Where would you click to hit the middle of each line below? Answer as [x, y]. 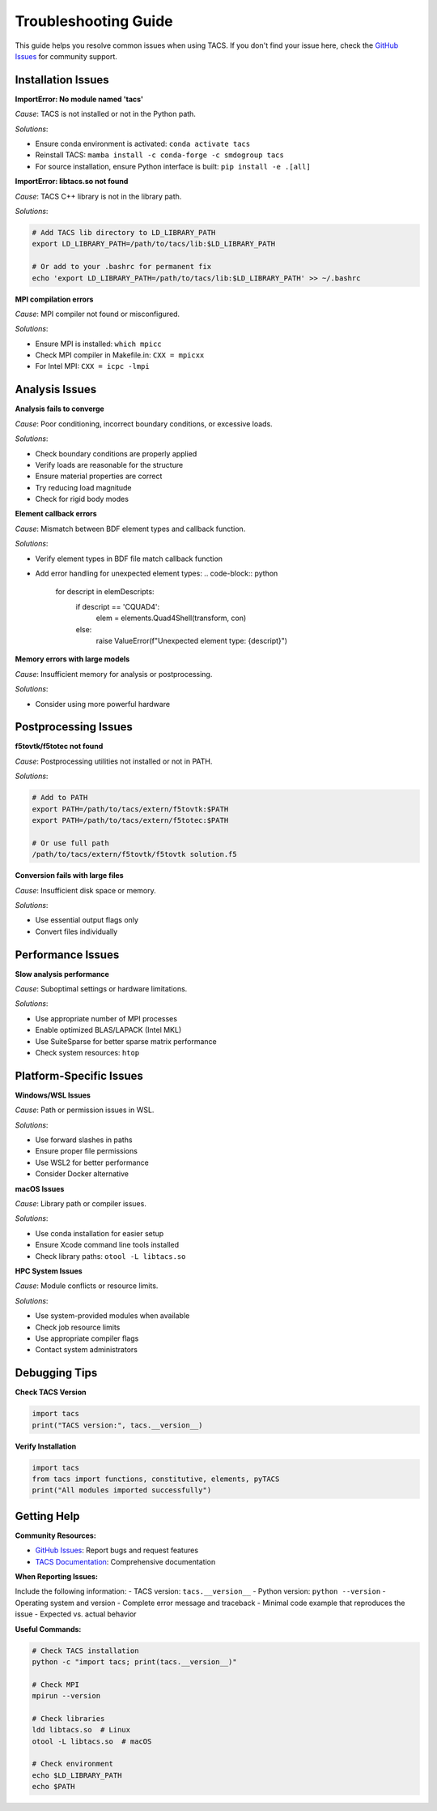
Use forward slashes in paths [84, 1140]
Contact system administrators [86, 1350]
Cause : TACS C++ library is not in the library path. [98, 196]
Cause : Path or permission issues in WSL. [85, 1110]
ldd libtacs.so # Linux [81, 1730]
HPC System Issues [49, 1271]
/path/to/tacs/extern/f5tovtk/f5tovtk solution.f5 [135, 854]
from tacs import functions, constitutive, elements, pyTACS [156, 1479]
